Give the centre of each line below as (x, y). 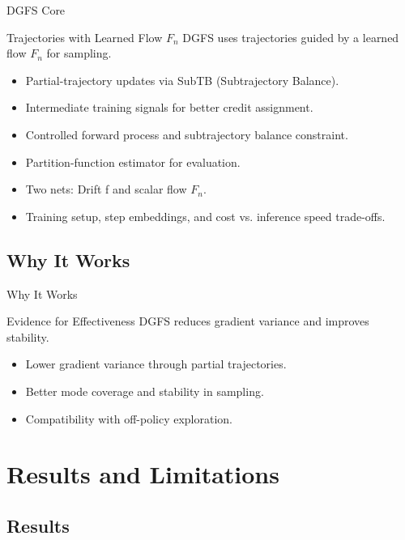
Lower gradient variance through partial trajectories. (156, 364)
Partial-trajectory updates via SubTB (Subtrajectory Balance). (182, 80)
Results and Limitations (143, 474)
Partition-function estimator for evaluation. (133, 162)
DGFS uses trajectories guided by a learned (291, 37)
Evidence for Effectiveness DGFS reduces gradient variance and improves (188, 321)
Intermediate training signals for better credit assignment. (169, 107)
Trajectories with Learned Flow (85, 37)
